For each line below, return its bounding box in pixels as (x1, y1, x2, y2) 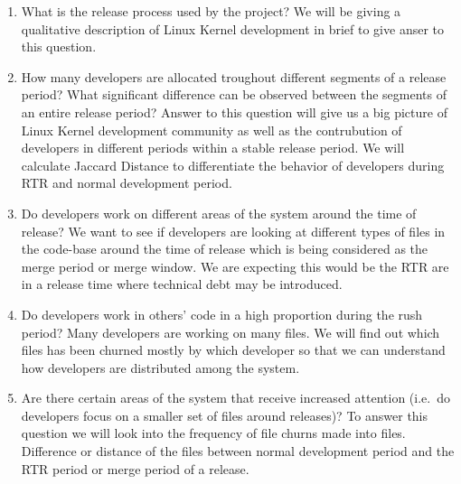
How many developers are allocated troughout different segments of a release (21, 67, 447, 86)
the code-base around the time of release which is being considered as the (21, 239, 428, 258)
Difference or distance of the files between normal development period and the (21, 442, 455, 461)
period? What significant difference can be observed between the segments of (21, 85, 447, 104)
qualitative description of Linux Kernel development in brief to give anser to (21, 19, 444, 38)
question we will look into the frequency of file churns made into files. (21, 423, 406, 442)
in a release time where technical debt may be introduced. (21, 275, 343, 293)
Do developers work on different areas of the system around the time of (21, 203, 417, 222)
